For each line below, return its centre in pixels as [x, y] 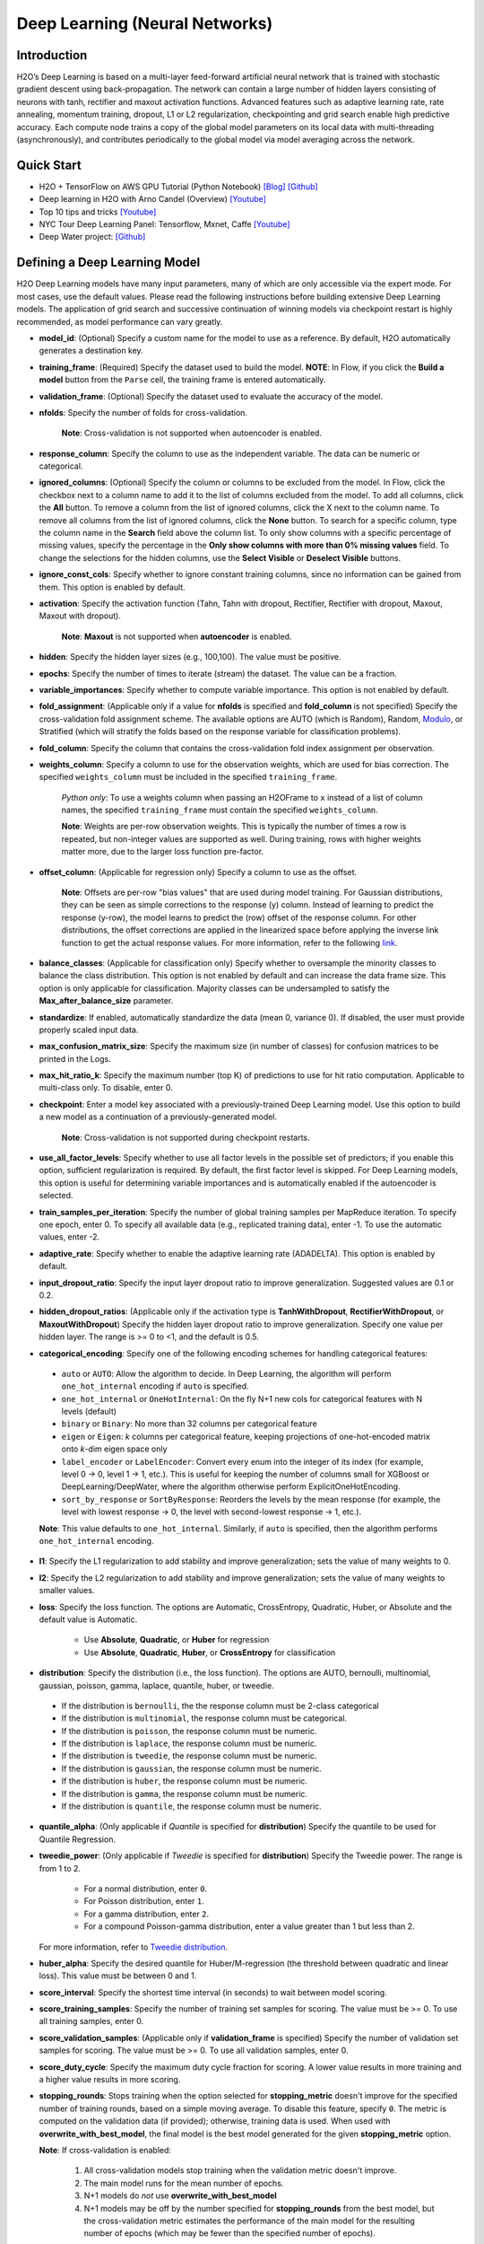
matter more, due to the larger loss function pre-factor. [163, 852]
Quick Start [49, 165]
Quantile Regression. [78, 1839]
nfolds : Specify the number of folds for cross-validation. [143, 412]
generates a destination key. [91, 351]
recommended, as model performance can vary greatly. [120, 321]
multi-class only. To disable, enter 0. [106, 1088]
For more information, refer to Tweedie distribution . [134, 1947]
